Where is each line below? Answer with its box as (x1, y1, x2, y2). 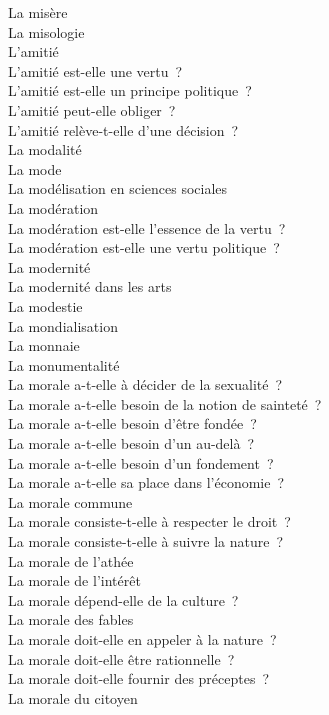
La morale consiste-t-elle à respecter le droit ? (8, 511, 291, 532)
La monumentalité (8, 354, 120, 375)
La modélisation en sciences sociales (8, 178, 228, 199)
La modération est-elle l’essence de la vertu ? (8, 217, 286, 238)
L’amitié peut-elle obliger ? (8, 99, 176, 120)
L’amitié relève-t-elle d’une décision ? (8, 119, 239, 140)
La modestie (8, 295, 83, 316)
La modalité (8, 139, 82, 160)
